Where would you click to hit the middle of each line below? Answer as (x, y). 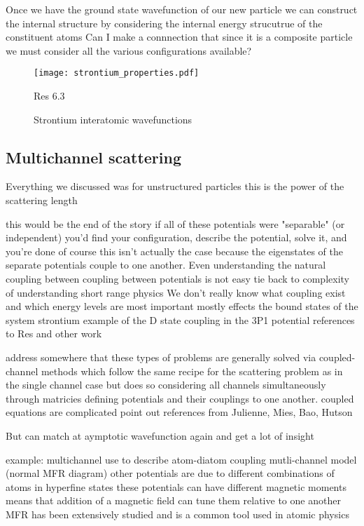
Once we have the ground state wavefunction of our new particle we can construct (182, 9)
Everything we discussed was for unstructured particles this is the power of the (175, 186)
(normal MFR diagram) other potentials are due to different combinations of (170, 473)
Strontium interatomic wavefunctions (113, 119)
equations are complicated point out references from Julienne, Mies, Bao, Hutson (179, 412)
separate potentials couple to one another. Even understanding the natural (166, 265)
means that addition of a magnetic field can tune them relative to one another (173, 500)
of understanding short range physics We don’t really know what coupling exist (176, 292)
